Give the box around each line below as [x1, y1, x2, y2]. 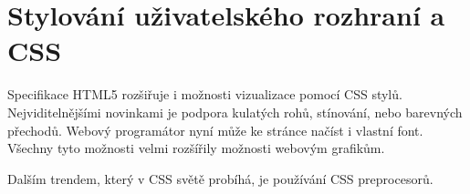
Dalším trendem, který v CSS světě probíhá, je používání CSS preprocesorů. [7, 168, 433, 188]
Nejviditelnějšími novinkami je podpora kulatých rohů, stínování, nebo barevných [7, 102, 463, 121]
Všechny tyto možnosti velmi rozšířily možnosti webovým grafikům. [7, 138, 385, 158]
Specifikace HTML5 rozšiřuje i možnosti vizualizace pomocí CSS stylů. [7, 85, 402, 104]
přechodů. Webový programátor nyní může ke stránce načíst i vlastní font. [7, 120, 423, 139]
